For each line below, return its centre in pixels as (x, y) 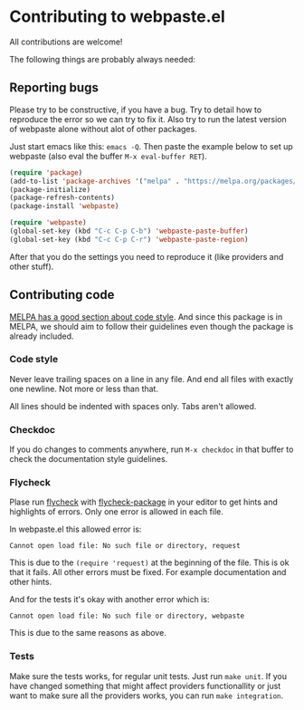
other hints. (31, 582)
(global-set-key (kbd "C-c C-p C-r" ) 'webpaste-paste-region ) (129, 239)
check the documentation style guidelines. (89, 459)
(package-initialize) (50, 189)
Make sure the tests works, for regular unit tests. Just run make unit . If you (148, 676)
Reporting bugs (54, 88)
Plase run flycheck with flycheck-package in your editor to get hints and (144, 502)
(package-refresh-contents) (62, 198)
